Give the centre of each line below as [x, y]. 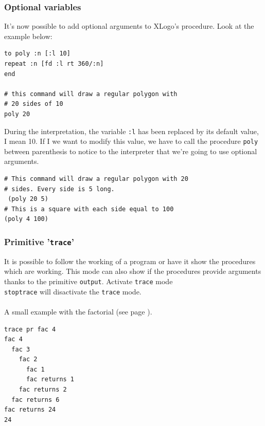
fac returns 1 [50, 379]
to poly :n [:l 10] [37, 54]
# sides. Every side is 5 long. [59, 189]
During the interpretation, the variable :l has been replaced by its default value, [131, 131]
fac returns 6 [36, 400]
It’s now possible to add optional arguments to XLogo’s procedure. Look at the [129, 26]
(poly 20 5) [28, 199]
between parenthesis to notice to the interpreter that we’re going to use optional [131, 151]
